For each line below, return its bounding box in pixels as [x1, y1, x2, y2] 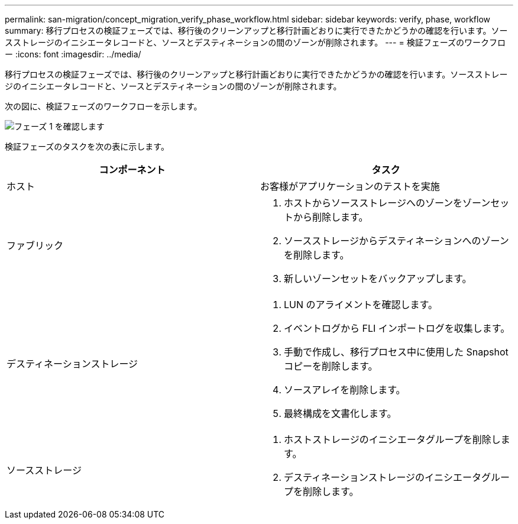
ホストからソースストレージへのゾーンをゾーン [284, 197, 491, 209]
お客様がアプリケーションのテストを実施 [260, 180, 440, 192]
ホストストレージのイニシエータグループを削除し [284, 434, 501, 445]
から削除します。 [293, 211, 368, 223]
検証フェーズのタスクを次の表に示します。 [5, 141, 169, 151]
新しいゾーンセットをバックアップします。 [284, 273, 472, 284]
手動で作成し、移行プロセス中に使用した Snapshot [284, 346, 509, 358]
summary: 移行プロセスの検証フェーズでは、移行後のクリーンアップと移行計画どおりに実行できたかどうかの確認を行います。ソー [5, 25, 508, 35]
